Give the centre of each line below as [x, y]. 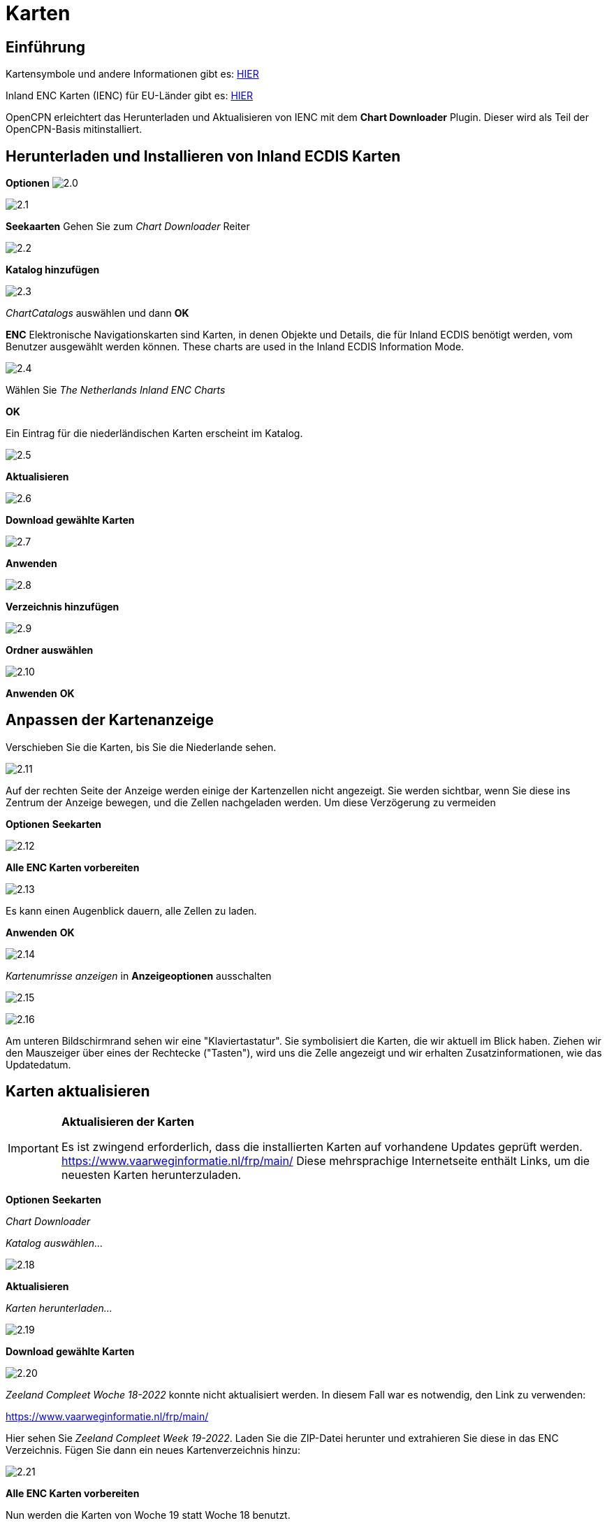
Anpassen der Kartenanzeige [110, 720]
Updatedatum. [38, 1064]
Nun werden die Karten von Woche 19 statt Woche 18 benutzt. [148, 1515]
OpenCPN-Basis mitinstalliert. [74, 129]
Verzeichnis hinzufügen [63, 607]
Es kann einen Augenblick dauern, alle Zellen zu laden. [131, 910]
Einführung [45, 47]
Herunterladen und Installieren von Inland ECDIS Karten [203, 156]
